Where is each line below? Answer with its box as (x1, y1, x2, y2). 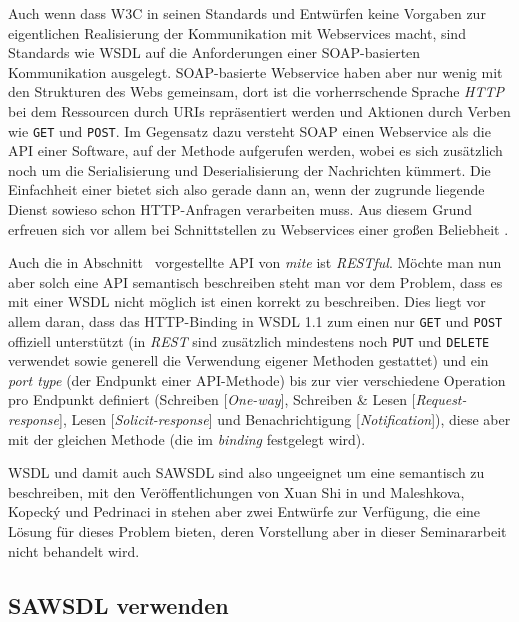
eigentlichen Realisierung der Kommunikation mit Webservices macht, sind (8, 22, 466, 43)
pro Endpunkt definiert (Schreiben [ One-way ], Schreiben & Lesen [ (8, 389, 416, 410)
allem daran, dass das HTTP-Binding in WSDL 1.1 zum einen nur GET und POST (8, 310, 503, 331)
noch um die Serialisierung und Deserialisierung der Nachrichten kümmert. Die (8, 159, 491, 180)
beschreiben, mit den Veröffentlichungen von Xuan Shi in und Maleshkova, (8, 481, 465, 502)
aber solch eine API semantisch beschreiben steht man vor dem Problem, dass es (8, 271, 503, 292)
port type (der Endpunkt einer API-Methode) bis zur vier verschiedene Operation (8, 369, 506, 390)
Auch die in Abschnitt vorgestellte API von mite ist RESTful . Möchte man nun (8, 252, 502, 273)
